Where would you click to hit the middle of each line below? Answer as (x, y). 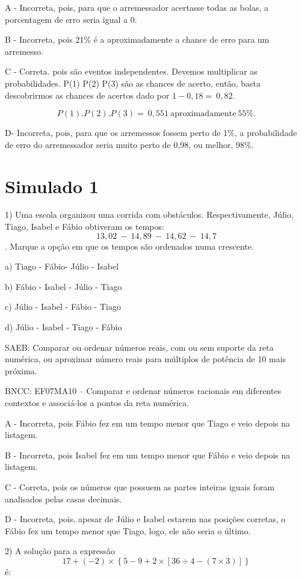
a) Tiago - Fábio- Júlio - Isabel (62, 266)
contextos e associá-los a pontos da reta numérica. (97, 403)
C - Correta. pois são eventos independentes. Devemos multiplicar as (131, 71)
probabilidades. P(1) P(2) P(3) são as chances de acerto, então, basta (133, 83)
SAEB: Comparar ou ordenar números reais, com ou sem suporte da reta (139, 347)
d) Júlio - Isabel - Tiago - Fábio (63, 327)
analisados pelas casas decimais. (63, 498)
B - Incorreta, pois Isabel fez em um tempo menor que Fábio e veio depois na (148, 455)
